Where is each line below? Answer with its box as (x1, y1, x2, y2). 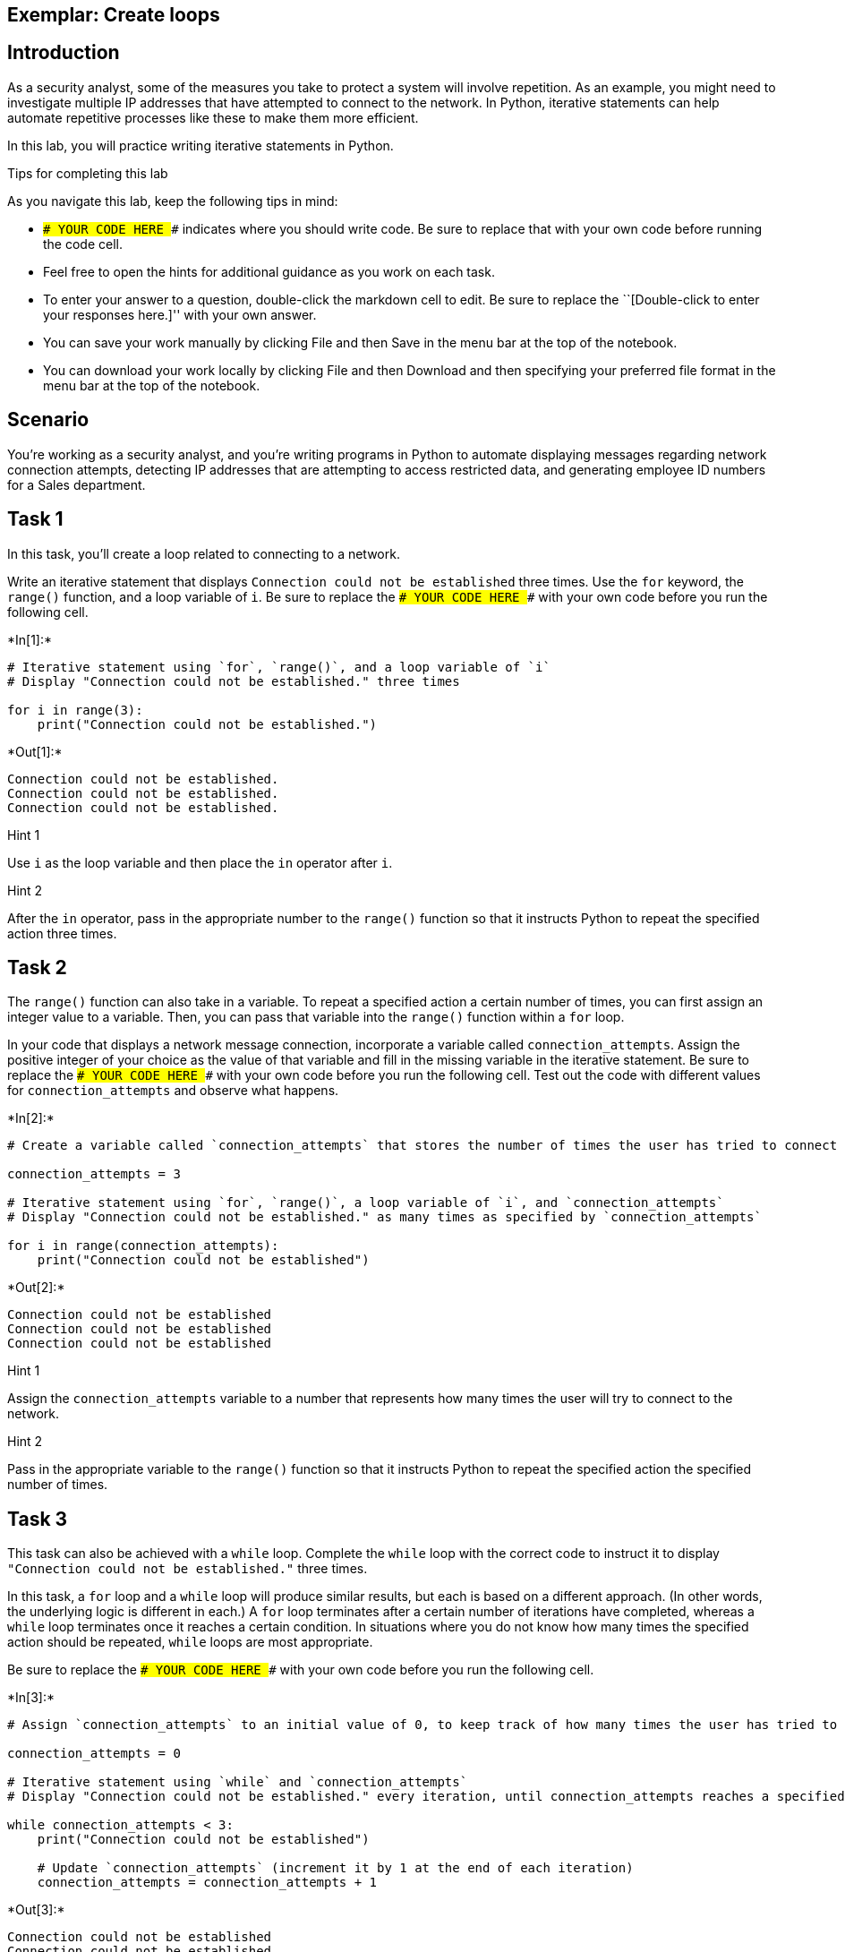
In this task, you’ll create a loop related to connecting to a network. (7, 545, 400, 561)
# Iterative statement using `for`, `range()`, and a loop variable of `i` (7, 659, 551, 674)
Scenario (7, 408, 90, 432)
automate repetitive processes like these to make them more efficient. (7, 109, 419, 125)
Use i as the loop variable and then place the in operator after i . (7, 854, 393, 870)
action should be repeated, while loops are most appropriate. (7, 1634, 373, 1650)
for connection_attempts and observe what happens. (7, 1083, 339, 1099)
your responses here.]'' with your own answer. (43, 306, 317, 322)
